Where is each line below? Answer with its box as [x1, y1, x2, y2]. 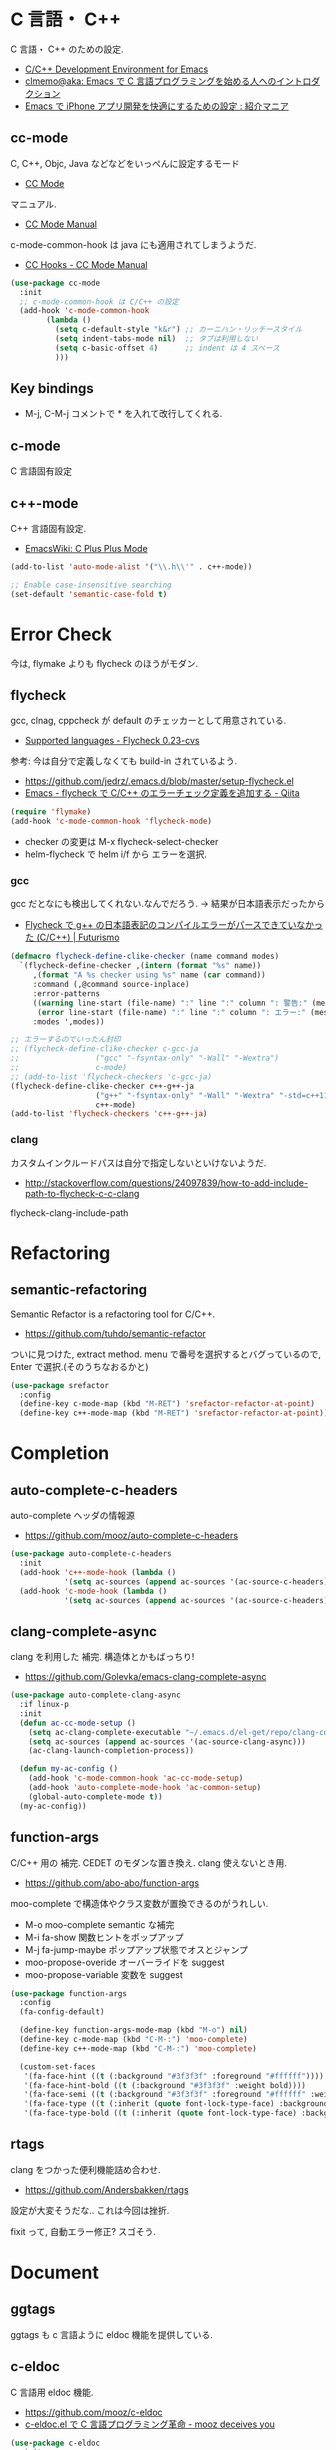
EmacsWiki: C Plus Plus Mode [24, 543, 148, 555]
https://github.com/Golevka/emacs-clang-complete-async [24, 1671, 267, 1683]
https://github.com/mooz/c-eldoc [24, 2406, 163, 2418]
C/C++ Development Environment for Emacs [24, 63, 209, 75]
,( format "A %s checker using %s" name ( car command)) [32, 970, 267, 980]
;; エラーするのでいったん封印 [10, 1035, 122, 1045]
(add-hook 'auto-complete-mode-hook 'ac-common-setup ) [28, 1783, 262, 1793]
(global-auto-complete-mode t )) [28, 1791, 163, 1802]
